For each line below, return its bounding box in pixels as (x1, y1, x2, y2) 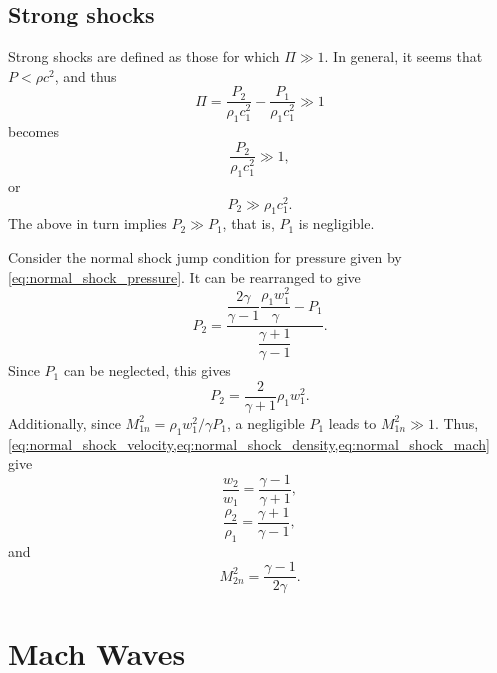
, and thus (54, 65, 117, 86)
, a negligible (226, 412, 305, 433)
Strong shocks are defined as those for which (8, 46, 280, 67)
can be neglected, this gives (63, 360, 231, 381)
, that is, (222, 213, 275, 234)
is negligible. (298, 213, 375, 234)
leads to (328, 412, 377, 433)
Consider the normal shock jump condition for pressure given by (8, 247, 402, 268)
